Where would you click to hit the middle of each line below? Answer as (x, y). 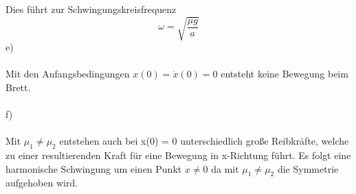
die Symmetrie (308, 168)
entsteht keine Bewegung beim (285, 74)
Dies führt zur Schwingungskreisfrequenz (91, 9)
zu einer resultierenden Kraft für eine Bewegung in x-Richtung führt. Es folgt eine (178, 155)
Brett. (18, 87)
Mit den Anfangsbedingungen (68, 74)
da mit (225, 168)
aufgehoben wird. (42, 183)
